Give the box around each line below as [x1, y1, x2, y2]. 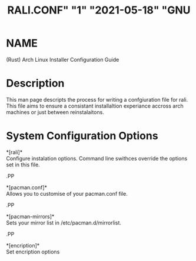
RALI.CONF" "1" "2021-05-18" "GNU [7, 4, 191, 17]
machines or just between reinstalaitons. [6, 108, 104, 115]
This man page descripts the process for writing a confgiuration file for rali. [6, 96, 188, 103]
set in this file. [6, 161, 40, 168]
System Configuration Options [6, 129, 158, 143]
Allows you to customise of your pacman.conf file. [6, 190, 128, 197]
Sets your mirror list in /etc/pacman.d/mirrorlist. [6, 219, 122, 226]
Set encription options [6, 248, 60, 255]
